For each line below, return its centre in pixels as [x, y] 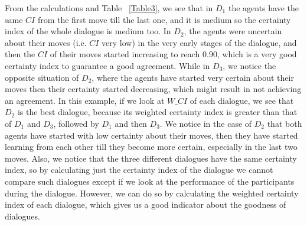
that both [285, 123]
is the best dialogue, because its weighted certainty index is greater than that [157, 112]
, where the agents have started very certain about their [193, 77]
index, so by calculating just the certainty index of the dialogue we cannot [139, 170]
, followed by [76, 123]
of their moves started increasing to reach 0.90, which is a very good [173, 54]
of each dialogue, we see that [242, 100]
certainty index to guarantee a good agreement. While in [107, 65]
